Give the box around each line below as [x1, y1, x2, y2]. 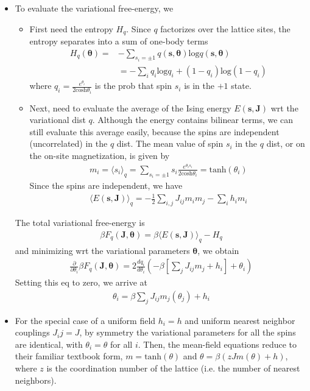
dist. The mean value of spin [116, 137, 224, 150]
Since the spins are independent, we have [29, 179, 183, 192]
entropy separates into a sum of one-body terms [29, 35, 208, 48]
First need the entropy [29, 22, 113, 35]
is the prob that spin [94, 79, 172, 92]
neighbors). [15, 373, 57, 386]
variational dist [29, 113, 86, 126]
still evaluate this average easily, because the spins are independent [29, 125, 280, 138]
